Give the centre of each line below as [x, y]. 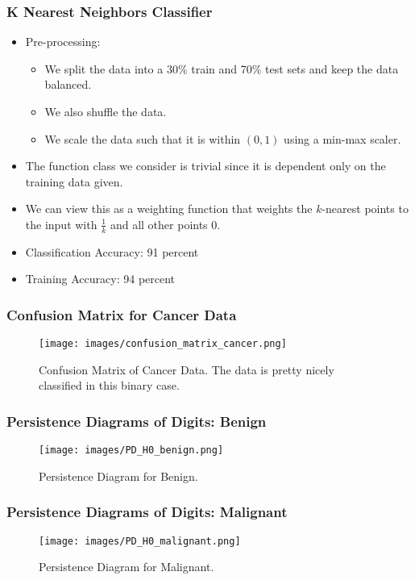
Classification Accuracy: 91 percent [112, 251]
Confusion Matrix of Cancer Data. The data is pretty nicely [187, 369]
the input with [61, 224]
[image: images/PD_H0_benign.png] [131, 451]
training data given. [74, 181]
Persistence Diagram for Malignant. [127, 567]
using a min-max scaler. [342, 138]
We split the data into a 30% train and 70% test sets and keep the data [222, 68]
